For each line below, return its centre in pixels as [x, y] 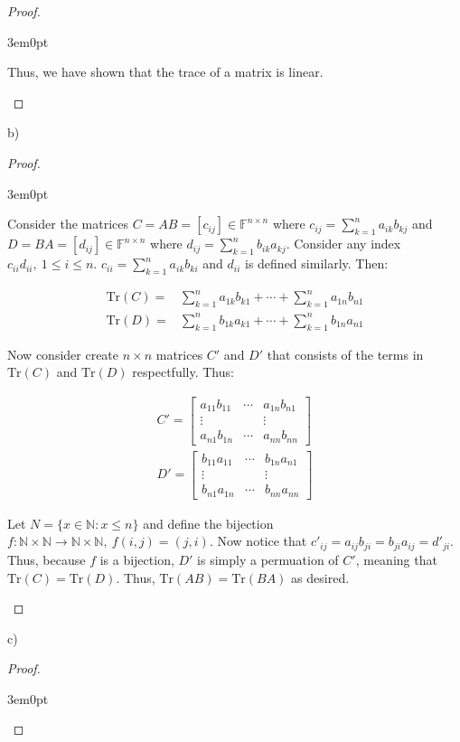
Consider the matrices [68, 224]
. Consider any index [343, 244]
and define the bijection [208, 523]
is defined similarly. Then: [317, 263]
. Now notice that [258, 541]
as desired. [320, 577]
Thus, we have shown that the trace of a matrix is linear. [165, 72]
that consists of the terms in [345, 354]
